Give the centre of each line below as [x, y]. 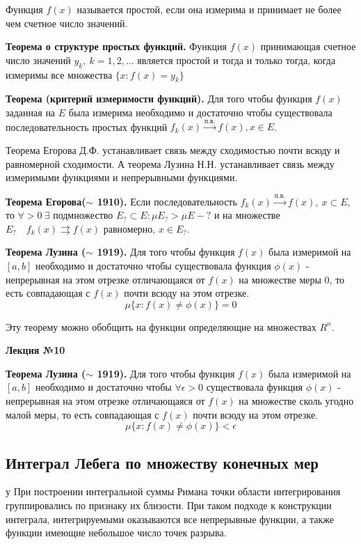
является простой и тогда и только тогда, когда [236, 60]
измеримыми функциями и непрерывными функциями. [122, 177]
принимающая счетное [308, 46]
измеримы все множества [59, 74]
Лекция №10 [35, 350]
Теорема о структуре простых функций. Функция [116, 46]
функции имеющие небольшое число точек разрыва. [116, 533]
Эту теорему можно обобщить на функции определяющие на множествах [161, 326]
